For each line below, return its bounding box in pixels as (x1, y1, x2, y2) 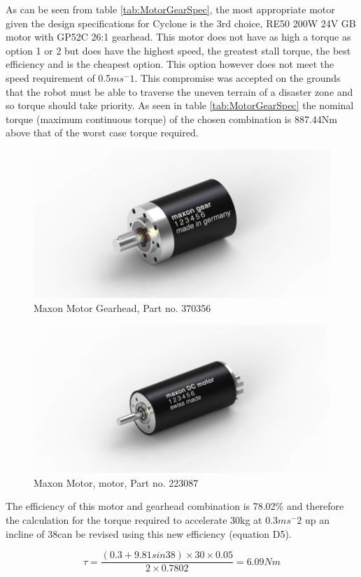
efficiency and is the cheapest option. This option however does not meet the (6, 57, 334, 71)
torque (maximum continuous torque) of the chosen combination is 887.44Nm (6, 111, 337, 126)
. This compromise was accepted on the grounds (134, 70, 341, 85)
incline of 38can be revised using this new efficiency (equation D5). (6, 526, 292, 541)
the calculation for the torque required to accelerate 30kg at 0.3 (6, 512, 278, 527)
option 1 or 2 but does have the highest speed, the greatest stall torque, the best (6, 43, 351, 57)
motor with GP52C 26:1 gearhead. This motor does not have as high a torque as (6, 29, 351, 44)
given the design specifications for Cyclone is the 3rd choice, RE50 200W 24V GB (6, 15, 356, 30)
